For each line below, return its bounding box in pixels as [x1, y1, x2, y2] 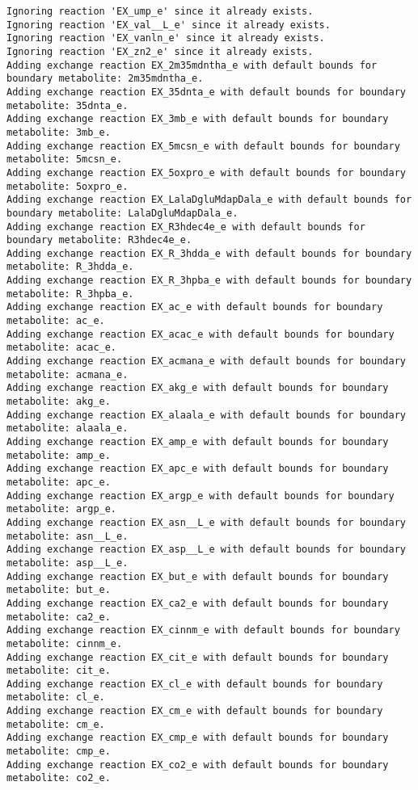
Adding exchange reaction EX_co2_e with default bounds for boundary [6, 758, 389, 771]
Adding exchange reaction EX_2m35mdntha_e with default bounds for [6, 59, 378, 71]
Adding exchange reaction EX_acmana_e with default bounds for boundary [6, 355, 406, 368]
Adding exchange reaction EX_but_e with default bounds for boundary [6, 570, 389, 582]
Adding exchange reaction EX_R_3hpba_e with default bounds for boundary [6, 275, 412, 287]
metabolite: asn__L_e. [6, 530, 129, 542]
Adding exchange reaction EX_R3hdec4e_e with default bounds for [6, 221, 365, 233]
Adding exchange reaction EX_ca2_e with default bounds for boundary [6, 597, 389, 609]
